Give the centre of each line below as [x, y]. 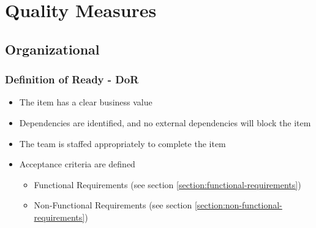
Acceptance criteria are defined [77, 164]
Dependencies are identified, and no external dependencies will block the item [165, 122]
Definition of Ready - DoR [72, 79]
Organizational [52, 49]
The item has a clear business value [86, 102]
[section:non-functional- [238, 205]
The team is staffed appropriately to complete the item [122, 143]
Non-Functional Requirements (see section [113, 205]
